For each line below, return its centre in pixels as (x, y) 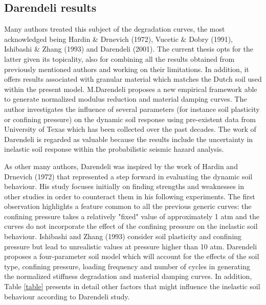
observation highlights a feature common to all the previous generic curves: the (128, 206)
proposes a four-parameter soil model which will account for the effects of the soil (132, 256)
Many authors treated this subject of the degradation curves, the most (115, 29)
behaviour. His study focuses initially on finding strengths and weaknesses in (124, 186)
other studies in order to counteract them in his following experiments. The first (130, 196)
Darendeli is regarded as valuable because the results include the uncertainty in (129, 139)
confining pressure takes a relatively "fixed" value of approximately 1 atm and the (132, 216)
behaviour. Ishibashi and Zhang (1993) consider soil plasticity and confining (123, 236)
